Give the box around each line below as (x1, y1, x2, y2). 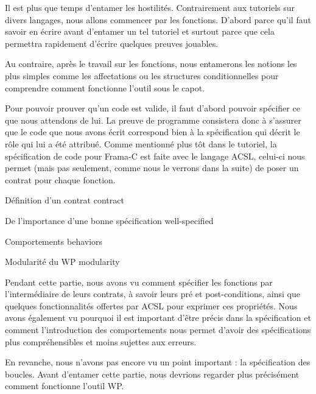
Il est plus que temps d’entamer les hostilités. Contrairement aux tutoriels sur (5, 1, 295, 13)
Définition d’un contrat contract (5, 194, 124, 206)
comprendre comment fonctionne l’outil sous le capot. (5, 81, 205, 94)
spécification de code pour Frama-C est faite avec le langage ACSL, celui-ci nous (5, 149, 305, 162)
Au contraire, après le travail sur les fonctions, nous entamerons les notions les (5, 57, 297, 70)
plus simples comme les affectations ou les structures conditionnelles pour (5, 69, 279, 82)
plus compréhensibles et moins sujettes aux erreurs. (5, 335, 197, 348)
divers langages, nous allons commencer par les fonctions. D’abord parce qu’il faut (5, 13, 311, 26)
